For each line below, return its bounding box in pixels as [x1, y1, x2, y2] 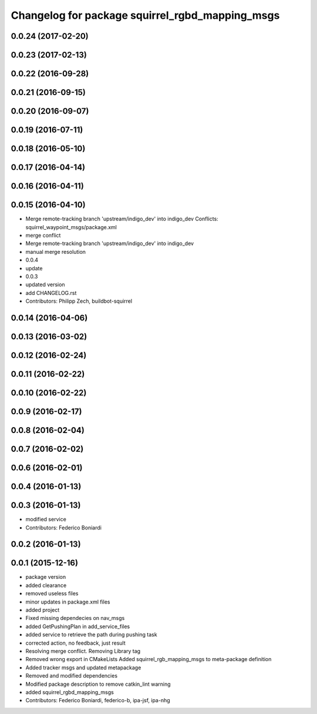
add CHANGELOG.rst [25, 289, 77, 296]
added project [25, 606, 60, 614]
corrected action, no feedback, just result [25, 639, 126, 646]
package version [25, 574, 66, 581]
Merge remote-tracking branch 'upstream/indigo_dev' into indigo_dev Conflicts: [25, 215, 218, 223]
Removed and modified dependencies [25, 672, 117, 679]
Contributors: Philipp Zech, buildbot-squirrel [25, 297, 132, 305]
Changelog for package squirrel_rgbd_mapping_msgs [11, 9, 280, 22]
